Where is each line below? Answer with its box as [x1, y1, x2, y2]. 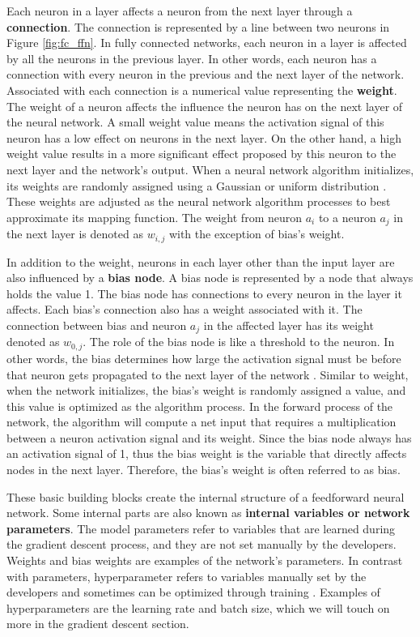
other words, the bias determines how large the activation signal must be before [6, 349, 401, 366]
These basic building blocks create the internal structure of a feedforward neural [6, 488, 405, 505]
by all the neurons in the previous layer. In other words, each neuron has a [6, 49, 377, 66]
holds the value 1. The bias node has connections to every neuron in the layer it [6, 284, 402, 301]
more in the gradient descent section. [6, 615, 189, 632]
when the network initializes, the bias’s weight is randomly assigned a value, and [6, 382, 406, 399]
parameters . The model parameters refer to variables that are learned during [6, 519, 396, 537]
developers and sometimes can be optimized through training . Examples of [6, 584, 380, 601]
